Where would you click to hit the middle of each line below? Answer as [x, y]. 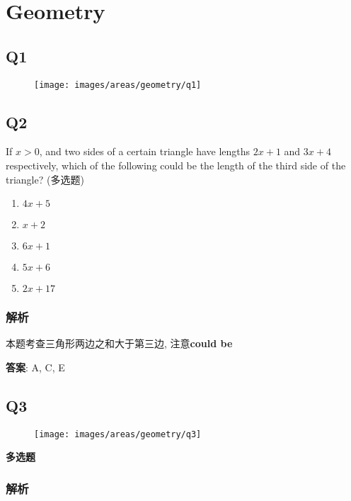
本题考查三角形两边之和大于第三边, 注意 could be [119, 343]
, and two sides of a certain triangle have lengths [145, 151]
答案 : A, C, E [35, 367]
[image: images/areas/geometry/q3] [118, 434]
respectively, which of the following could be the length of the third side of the [176, 165]
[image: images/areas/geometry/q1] [118, 85]
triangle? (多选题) [45, 179]
